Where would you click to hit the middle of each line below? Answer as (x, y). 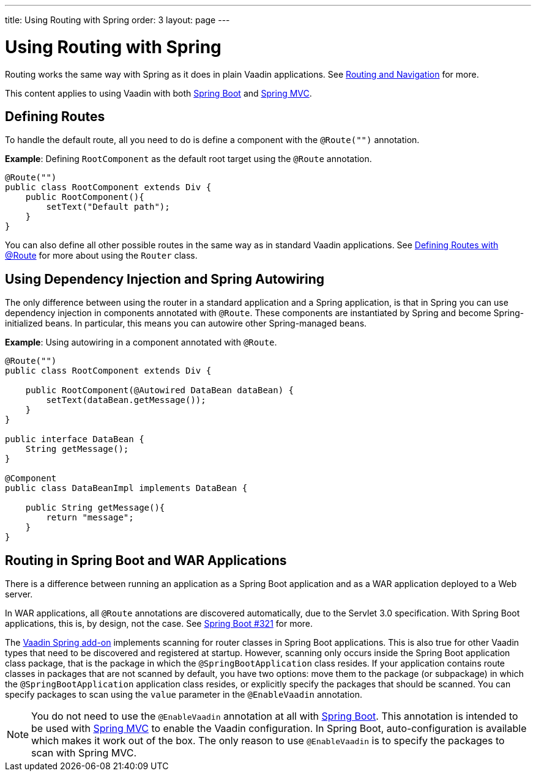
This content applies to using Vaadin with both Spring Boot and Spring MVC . (158, 93)
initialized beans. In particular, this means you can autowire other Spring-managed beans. (186, 323)
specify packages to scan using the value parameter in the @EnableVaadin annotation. (184, 695)
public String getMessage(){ (95, 508)
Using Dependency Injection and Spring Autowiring (165, 279)
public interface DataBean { (75, 439)
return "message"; (90, 518)
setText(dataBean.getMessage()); (126, 400)
